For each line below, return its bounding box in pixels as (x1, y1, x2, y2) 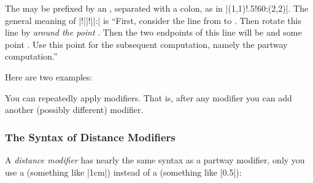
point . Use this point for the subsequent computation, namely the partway (5, 37, 288, 50)
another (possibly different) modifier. (5, 103, 144, 116)
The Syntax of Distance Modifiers (5, 129, 176, 144)
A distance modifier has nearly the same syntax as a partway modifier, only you (5, 153, 305, 166)
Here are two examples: (5, 70, 93, 83)
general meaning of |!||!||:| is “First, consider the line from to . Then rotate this (5, 14, 301, 26)
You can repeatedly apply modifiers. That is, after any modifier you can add (5, 91, 292, 104)
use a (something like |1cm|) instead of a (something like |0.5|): (5, 165, 242, 178)
